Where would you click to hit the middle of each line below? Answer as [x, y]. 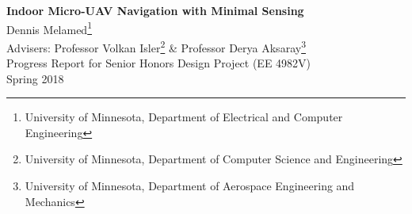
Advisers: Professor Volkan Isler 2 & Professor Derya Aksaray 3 [156, 46]
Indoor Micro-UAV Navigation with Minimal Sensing [155, 10]
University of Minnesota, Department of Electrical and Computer [184, 117]
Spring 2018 [35, 78]
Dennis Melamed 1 [50, 28]
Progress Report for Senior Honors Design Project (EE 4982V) [159, 63]
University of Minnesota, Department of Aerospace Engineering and [190, 186]
